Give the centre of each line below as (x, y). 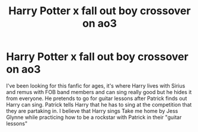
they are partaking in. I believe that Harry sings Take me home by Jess (92, 111)
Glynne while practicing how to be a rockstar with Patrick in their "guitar (94, 117)
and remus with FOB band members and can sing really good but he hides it (99, 92)
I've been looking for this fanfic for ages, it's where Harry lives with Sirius (96, 86)
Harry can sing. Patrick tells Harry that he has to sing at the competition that (99, 104)
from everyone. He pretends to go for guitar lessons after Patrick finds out (97, 98)
